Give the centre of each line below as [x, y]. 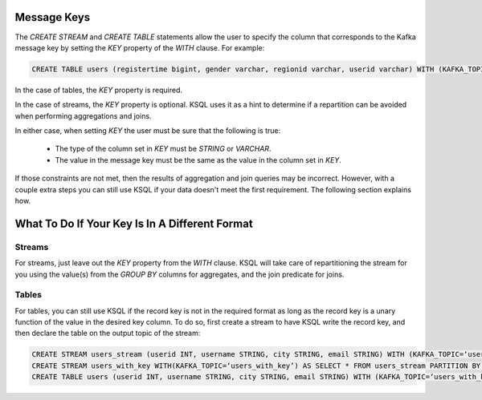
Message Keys [53, 17]
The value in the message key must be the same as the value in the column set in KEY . [198, 160]
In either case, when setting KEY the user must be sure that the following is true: [148, 131]
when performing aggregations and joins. [83, 115]
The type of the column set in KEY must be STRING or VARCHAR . [163, 149]
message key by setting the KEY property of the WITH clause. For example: [140, 47]
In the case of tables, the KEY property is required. [99, 90]
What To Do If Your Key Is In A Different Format [134, 223]
